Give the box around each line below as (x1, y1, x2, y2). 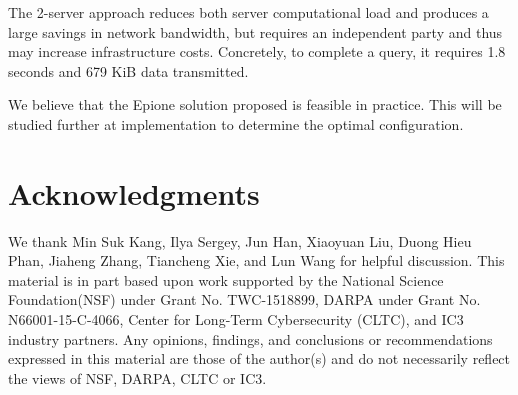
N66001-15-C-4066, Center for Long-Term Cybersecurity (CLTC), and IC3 (8, 309, 464, 330)
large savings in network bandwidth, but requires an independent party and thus (8, 21, 503, 42)
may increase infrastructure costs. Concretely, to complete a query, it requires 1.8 (8, 41, 506, 62)
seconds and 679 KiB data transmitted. (8, 60, 249, 81)
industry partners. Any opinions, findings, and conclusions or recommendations (8, 328, 493, 349)
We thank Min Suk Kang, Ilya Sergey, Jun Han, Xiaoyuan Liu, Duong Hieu (8, 230, 472, 251)
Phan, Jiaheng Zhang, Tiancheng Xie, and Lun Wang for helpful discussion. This (8, 250, 505, 271)
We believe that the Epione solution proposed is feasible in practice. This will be (8, 94, 502, 115)
